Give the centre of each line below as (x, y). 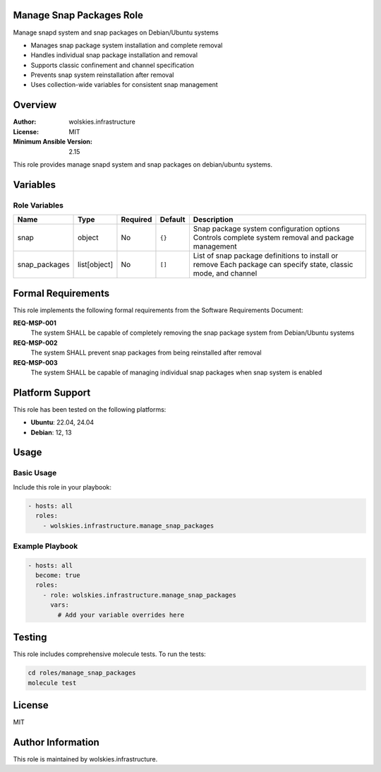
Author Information (56, 742)
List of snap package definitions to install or (266, 256)
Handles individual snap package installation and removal (114, 55)
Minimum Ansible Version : (53, 142)
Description (213, 220)
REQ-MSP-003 (35, 362)
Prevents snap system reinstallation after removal (102, 75)
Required (137, 220)
